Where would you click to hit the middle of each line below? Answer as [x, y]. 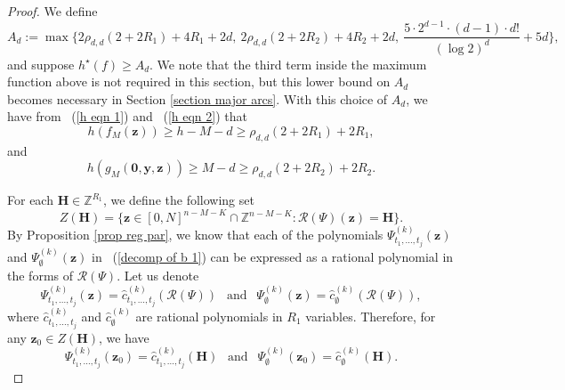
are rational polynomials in [209, 316]
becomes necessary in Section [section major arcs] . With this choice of [198, 98]
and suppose [41, 64]
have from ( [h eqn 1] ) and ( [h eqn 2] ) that [127, 116]
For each [30, 200]
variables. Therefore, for [371, 316]
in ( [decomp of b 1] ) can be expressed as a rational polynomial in [273, 256]
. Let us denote [158, 276]
